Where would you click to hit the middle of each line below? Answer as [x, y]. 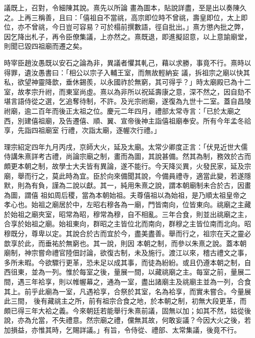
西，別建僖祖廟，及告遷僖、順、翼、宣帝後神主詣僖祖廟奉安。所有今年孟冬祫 [127, 120]
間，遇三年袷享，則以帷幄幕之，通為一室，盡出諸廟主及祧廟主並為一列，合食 [127, 282]
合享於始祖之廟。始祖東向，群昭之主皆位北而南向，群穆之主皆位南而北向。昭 [127, 224]
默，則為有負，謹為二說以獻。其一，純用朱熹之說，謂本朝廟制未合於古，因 [124, 185]
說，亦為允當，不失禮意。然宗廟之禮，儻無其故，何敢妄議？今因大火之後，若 [127, 320]
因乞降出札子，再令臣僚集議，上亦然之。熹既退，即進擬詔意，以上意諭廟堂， [127, 36]
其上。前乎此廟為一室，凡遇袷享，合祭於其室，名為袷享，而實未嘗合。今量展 [127, 291]
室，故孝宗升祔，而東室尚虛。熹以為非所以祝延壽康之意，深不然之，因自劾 [124, 91]
